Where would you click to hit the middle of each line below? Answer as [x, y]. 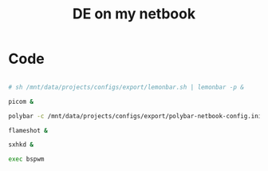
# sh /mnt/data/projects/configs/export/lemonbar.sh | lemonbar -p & [126, 87]
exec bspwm [26, 159]
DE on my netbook [134, 14]
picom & [21, 101]
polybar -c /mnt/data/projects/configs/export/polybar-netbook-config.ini [135, 116]
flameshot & [28, 130]
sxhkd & [21, 145]
